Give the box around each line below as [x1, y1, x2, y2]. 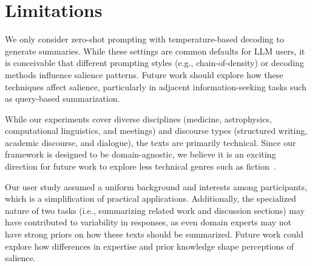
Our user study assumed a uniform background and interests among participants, [5, 180, 307, 193]
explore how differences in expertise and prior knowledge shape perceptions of [5, 239, 294, 252]
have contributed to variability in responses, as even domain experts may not [5, 216, 291, 228]
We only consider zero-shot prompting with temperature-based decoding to [5, 33, 284, 45]
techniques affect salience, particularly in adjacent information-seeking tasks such [5, 80, 307, 93]
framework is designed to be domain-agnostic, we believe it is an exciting [5, 148, 276, 161]
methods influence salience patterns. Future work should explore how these [5, 68, 283, 81]
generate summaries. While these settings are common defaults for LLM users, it [5, 44, 305, 57]
